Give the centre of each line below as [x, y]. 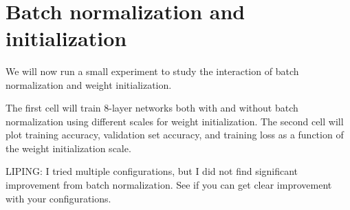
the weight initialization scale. [68, 148]
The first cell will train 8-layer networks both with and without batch [152, 108]
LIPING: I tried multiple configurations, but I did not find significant [152, 171]
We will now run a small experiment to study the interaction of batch [152, 71]
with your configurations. [58, 198]
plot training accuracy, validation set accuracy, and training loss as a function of [175, 135]
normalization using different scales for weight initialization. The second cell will [175, 121]
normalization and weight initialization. [89, 84]
